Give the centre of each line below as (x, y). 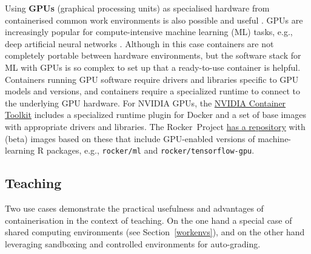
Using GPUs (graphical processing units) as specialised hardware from (137, 8)
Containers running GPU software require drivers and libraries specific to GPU (152, 79)
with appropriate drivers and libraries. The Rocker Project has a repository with (155, 126)
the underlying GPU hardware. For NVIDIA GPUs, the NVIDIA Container (145, 103)
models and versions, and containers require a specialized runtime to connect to (153, 91)
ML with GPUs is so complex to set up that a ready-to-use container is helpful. (153, 67)
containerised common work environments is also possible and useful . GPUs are (154, 20)
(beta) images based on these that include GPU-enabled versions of (130, 138)
